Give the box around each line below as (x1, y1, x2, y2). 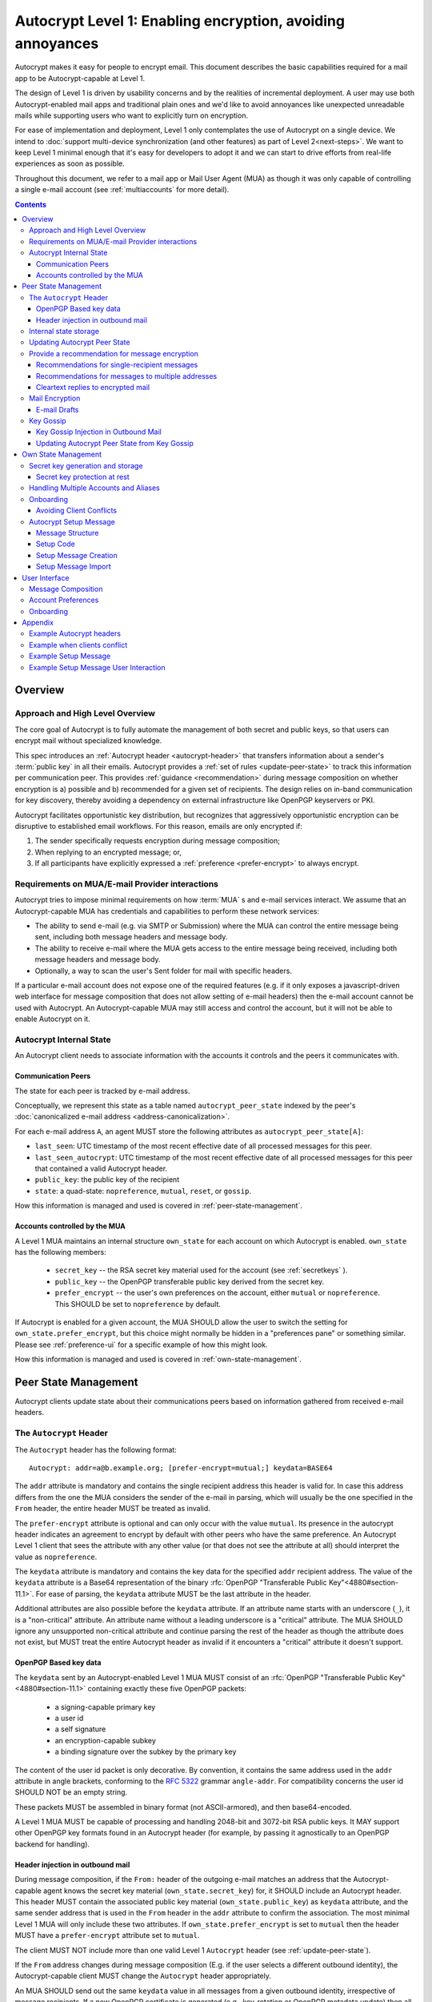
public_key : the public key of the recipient (34, 1175, 180, 1184)
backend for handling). (14, 1839, 90, 1849)
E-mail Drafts (36, 404, 79, 414)
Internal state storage (29, 326, 100, 336)
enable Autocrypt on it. (14, 1014, 91, 1024)
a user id (54, 1713, 84, 1723)
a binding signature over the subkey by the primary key (54, 1747, 237, 1757)
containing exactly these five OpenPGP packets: (87, 1684, 247, 1694)
